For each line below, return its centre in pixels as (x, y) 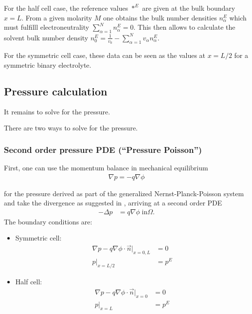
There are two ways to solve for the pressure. (71, 128)
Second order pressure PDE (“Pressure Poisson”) (103, 149)
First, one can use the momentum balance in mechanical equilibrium (106, 168)
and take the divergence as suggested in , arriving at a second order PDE (113, 203)
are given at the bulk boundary (189, 8)
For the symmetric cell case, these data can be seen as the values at (105, 55)
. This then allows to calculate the (184, 27)
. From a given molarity (57, 17)
